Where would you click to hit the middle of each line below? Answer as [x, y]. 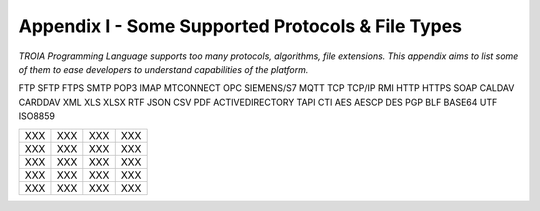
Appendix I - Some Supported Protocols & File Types [240, 26]
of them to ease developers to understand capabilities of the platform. [163, 69]
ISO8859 [36, 116]
